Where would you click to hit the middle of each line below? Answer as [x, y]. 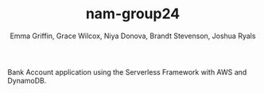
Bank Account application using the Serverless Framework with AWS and [127, 72]
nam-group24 [133, 14]
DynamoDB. [27, 80]
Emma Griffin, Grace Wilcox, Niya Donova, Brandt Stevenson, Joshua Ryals [133, 36]
